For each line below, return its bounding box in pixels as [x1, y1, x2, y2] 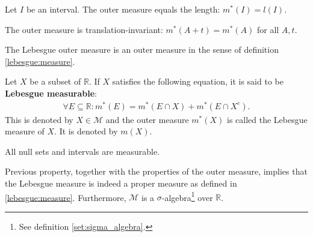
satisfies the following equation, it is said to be [112, 75, 284, 88]
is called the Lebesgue [227, 113, 308, 125]
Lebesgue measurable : [5, 86, 98, 99]
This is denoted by [5, 113, 73, 125]
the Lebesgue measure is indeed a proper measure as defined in [5, 177, 237, 190]
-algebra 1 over [161, 189, 213, 203]
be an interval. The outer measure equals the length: [26, 3, 220, 15]
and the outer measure [105, 113, 189, 125]
